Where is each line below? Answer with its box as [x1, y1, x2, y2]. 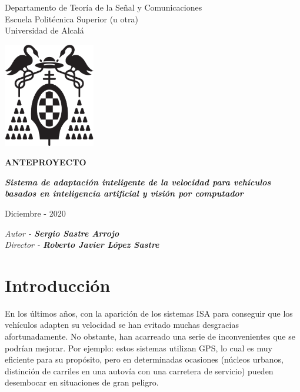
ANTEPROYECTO [5, 156, 86, 168]
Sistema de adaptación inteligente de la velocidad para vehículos [5, 175, 271, 188]
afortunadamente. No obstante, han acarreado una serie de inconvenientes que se [5, 330, 295, 343]
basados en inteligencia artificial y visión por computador [5, 187, 244, 200]
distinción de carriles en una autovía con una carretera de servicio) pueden [5, 364, 274, 377]
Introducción [5, 273, 111, 297]
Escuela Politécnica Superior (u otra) [5, 12, 138, 25]
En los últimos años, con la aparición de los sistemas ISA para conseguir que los [5, 307, 293, 319]
